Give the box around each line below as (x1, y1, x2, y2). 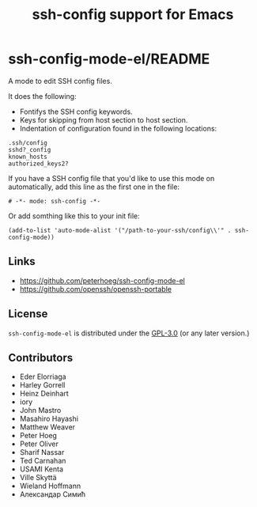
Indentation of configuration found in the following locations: (19, 123, 217, 133)
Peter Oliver (19, 439, 59, 448)
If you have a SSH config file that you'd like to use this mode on (8, 173, 215, 183)
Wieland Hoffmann (19, 481, 81, 491)
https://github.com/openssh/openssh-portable (19, 284, 172, 293)
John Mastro (19, 406, 62, 415)
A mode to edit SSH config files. (8, 76, 112, 85)
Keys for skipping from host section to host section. (19, 115, 188, 124)
